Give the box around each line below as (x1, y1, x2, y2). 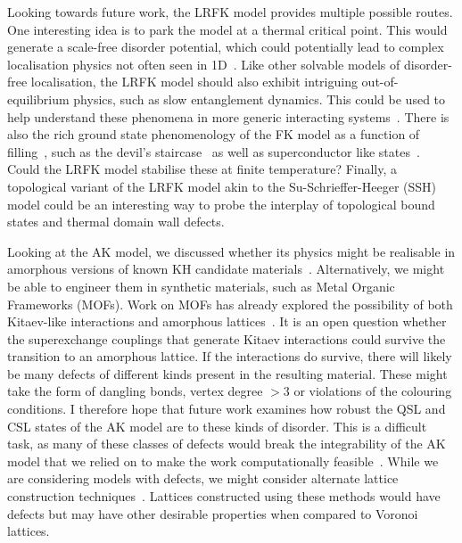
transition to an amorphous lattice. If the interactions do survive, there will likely (7, 347, 452, 366)
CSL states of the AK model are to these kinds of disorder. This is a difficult (7, 416, 427, 435)
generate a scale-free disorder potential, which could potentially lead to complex (7, 37, 444, 56)
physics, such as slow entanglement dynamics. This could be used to (73, 89, 446, 108)
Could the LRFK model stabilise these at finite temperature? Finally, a (7, 160, 398, 178)
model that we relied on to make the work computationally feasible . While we (7, 451, 439, 470)
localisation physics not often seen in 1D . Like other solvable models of (7, 54, 400, 73)
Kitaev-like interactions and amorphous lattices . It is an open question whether (7, 312, 447, 331)
